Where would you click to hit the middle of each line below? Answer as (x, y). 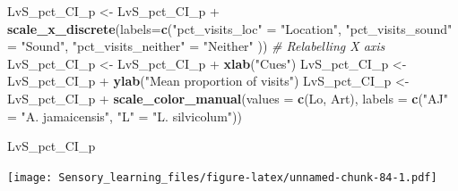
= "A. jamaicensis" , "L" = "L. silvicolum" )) (125, 116)
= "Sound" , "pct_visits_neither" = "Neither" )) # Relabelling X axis (196, 46)
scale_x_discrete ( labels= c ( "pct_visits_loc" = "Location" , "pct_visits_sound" (230, 28)
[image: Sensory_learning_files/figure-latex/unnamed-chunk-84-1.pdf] (222, 177)
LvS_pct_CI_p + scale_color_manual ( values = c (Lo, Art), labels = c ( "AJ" (228, 98)
